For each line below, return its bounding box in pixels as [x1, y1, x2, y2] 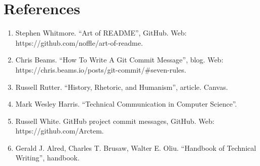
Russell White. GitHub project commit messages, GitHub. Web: [15, 115, 214, 126]
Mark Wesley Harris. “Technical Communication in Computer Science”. [15, 98, 237, 109]
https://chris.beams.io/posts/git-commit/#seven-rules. [15, 64, 187, 75]
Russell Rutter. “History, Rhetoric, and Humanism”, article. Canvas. [15, 81, 228, 92]
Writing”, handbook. [15, 152, 80, 163]
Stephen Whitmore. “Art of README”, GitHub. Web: [15, 27, 187, 38]
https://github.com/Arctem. [15, 125, 104, 136]
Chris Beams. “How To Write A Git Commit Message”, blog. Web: [15, 54, 224, 65]
